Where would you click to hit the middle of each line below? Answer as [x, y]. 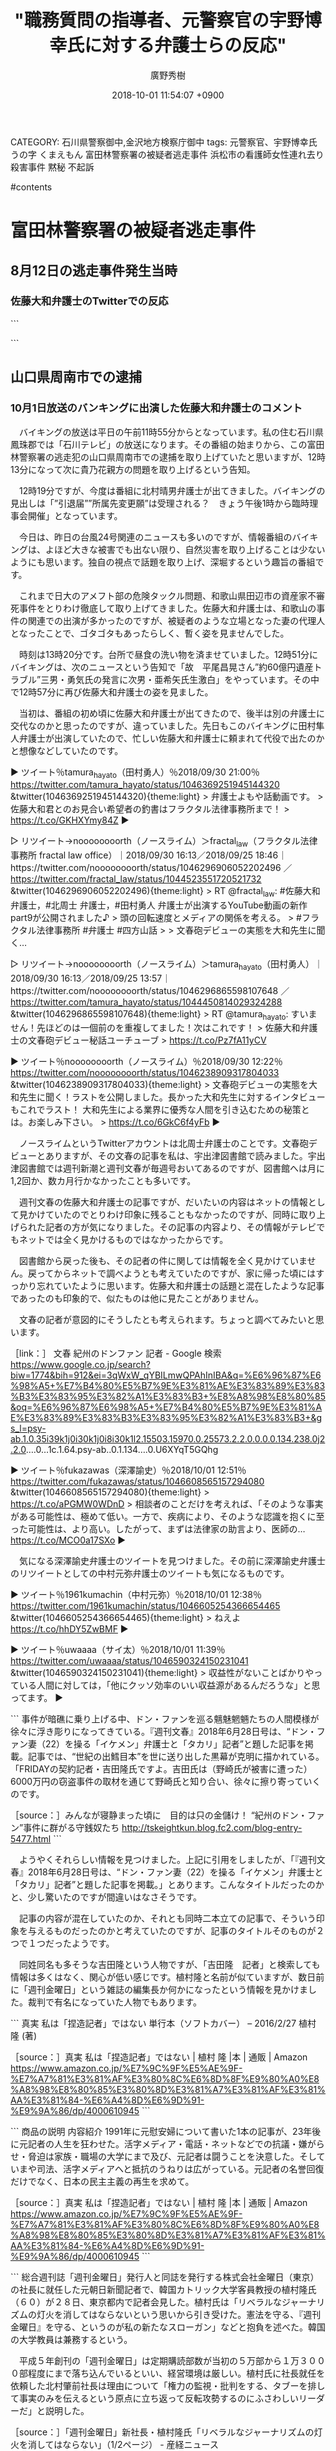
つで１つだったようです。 [62, 1943]
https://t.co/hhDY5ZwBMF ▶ [69, 1629]
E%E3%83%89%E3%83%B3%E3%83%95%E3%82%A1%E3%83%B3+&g [166, 1418]
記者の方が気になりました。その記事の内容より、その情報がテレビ [180, 1227]
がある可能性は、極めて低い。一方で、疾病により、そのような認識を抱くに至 [167, 1517]
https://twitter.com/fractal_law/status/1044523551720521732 [136, 879]
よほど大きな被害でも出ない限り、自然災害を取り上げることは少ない [185, 549]
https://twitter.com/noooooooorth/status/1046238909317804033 [145, 1073]
